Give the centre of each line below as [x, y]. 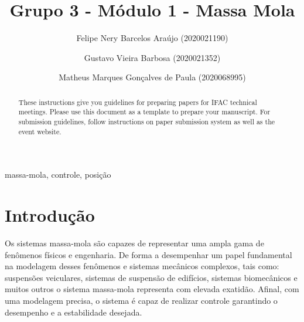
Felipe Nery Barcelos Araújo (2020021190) [152, 38]
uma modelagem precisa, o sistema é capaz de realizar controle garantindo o [141, 301]
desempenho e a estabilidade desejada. [74, 312]
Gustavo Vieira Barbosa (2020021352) [152, 57]
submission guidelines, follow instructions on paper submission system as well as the [147, 122]
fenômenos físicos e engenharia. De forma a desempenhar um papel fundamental [148, 254]
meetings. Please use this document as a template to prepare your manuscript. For [144, 112]
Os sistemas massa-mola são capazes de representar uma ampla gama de [134, 243]
